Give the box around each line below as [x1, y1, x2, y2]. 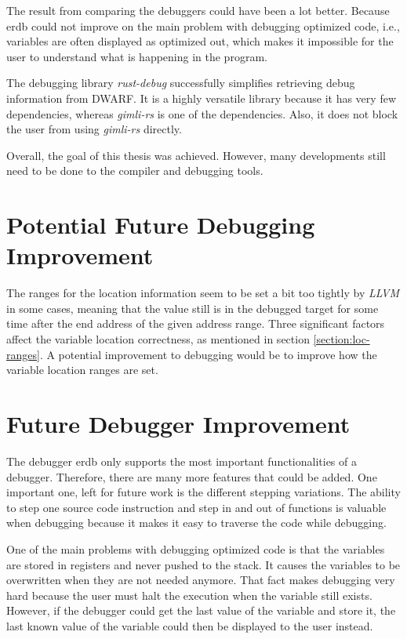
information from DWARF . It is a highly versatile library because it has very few [6, 89, 396, 106]
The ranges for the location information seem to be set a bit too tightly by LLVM [6, 285, 400, 301]
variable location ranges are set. [6, 361, 158, 378]
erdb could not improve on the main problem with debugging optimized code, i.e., [6, 17, 400, 34]
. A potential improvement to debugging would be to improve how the [39, 346, 377, 362]
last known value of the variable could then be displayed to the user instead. [6, 617, 373, 634]
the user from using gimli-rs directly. [6, 121, 182, 137]
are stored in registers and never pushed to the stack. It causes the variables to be [6, 556, 401, 572]
